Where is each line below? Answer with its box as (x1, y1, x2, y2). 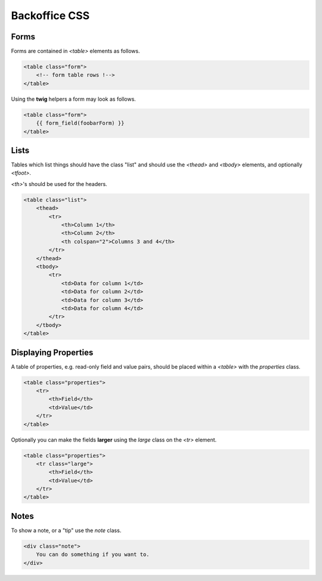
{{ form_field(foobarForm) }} (36, 120, 125, 126)
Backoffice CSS (11, 9, 90, 22)
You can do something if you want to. (36, 551, 150, 558)
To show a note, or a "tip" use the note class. (11, 527, 122, 534)
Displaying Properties (11, 347, 94, 357)
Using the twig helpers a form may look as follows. (11, 95, 137, 103)
